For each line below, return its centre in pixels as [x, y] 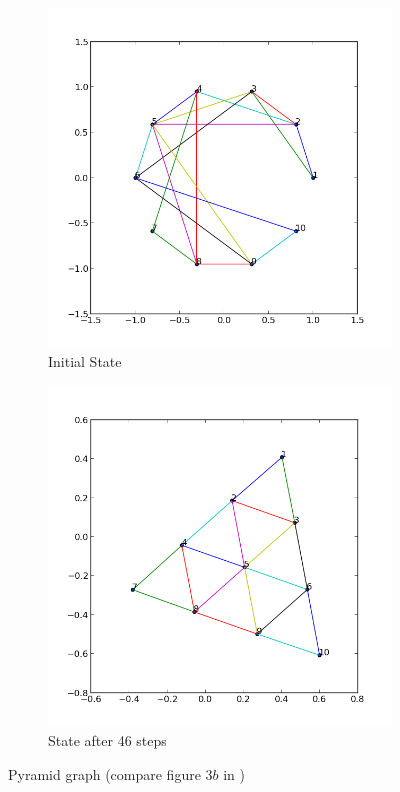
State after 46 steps [107, 740]
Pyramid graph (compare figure [104, 773]
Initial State [85, 361]
